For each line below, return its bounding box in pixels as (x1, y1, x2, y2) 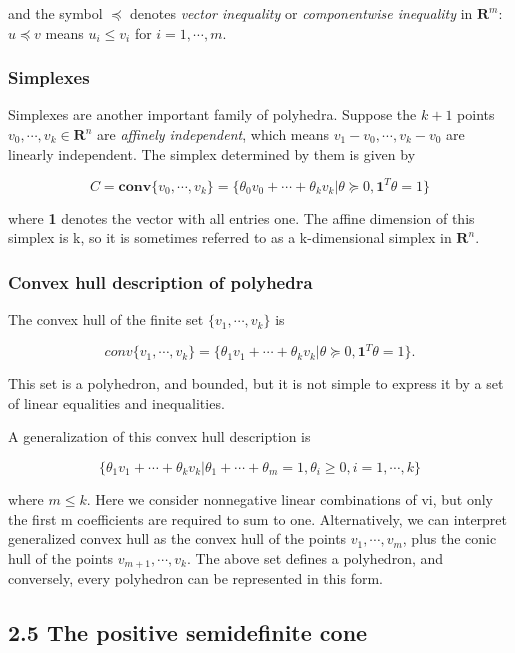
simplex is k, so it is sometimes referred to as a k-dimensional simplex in (8, 227, 452, 248)
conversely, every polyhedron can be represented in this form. (8, 568, 383, 589)
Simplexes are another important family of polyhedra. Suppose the (8, 104, 417, 125)
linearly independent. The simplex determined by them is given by (8, 143, 416, 164)
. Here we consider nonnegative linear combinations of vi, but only (86, 488, 494, 509)
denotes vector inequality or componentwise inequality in (130, 3, 473, 23)
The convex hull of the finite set (8, 309, 204, 330)
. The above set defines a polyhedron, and (186, 547, 444, 568)
